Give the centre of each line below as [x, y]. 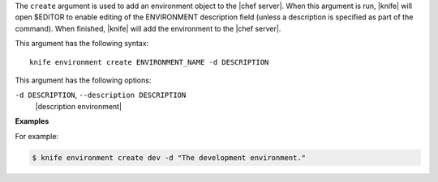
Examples [32, 121]
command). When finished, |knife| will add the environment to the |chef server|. [148, 28]
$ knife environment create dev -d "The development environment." [169, 157]
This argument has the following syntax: [82, 44]
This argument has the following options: [83, 80]
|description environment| [78, 106]
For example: [37, 136]
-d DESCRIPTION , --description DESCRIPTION [101, 95]
